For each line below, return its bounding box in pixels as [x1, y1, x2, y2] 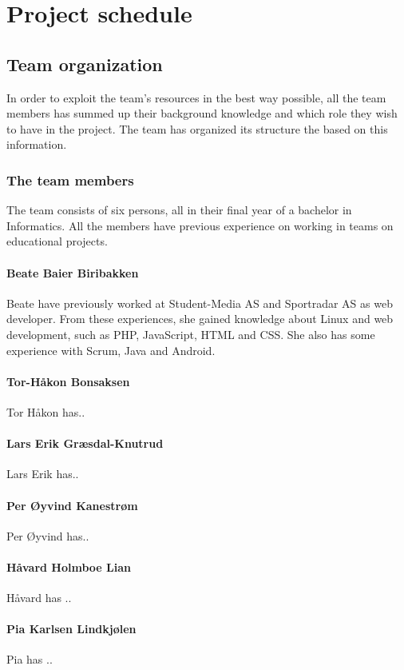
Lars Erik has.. [6, 465, 79, 482]
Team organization [6, 51, 163, 76]
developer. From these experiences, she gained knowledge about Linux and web [6, 310, 394, 327]
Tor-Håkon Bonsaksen [6, 373, 130, 389]
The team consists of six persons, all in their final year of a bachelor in [6, 201, 352, 218]
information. [6, 136, 67, 153]
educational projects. [6, 233, 108, 249]
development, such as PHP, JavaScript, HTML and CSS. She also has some [6, 325, 375, 342]
